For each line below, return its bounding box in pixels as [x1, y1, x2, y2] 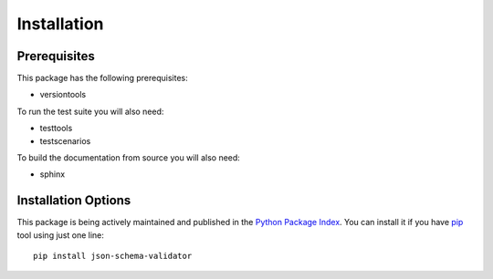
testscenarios [39, 135, 91, 146]
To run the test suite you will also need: [16, 106, 164, 117]
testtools [39, 123, 73, 134]
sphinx [39, 169, 66, 180]
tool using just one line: [16, 229, 105, 241]
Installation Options [16, 192, 131, 209]
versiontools [39, 89, 87, 100]
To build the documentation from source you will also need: [16, 152, 241, 163]
